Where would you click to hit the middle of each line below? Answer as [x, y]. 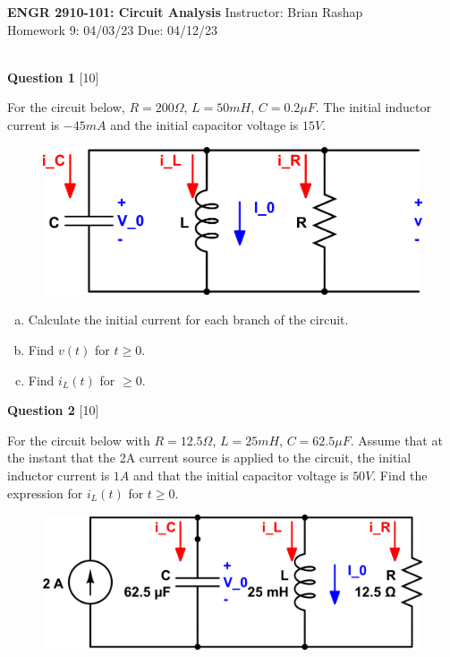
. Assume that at [396, 440]
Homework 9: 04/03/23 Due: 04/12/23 [113, 29]
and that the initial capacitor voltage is [241, 475]
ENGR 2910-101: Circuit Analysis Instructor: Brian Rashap [185, 12]
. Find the [400, 475]
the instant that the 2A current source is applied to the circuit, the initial [209, 458]
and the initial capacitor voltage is [204, 124]
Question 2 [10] [53, 410]
